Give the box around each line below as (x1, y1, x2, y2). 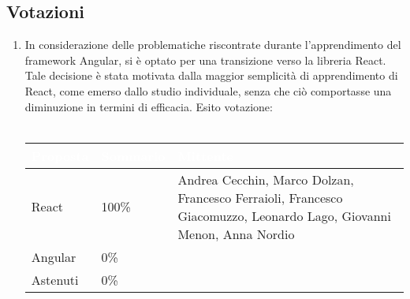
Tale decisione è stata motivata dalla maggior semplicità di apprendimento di (24, 67, 398, 84)
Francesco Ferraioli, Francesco (177, 188, 343, 207)
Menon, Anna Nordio (177, 224, 295, 243)
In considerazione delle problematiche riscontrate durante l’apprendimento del (24, 36, 401, 53)
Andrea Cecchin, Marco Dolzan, (177, 170, 354, 189)
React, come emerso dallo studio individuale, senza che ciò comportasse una (24, 82, 392, 99)
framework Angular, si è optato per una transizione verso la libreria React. (24, 51, 386, 68)
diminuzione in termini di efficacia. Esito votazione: (24, 98, 273, 114)
